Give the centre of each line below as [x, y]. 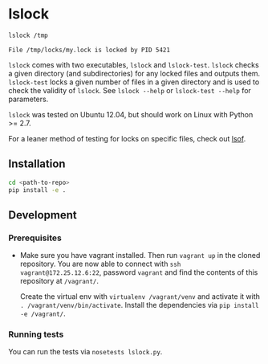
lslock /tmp [28, 35]
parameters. [28, 99]
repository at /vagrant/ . [59, 281]
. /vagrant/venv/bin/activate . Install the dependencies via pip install [139, 305]
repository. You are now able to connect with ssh [100, 264]
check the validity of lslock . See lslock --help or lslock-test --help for [130, 90]
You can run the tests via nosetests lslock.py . [85, 352]
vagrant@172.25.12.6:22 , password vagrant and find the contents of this [139, 272]
